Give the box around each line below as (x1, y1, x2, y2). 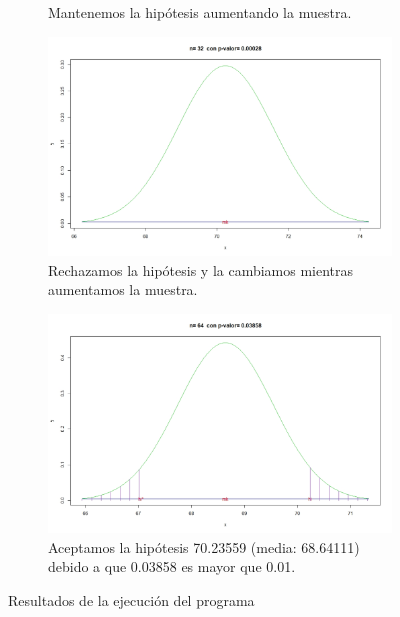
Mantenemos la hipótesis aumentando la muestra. (48, 2, 352, 22)
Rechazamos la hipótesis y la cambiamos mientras (48, 259, 354, 280)
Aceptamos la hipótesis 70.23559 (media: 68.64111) (48, 536, 360, 557)
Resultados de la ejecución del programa (8, 589, 255, 610)
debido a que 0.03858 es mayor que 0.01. (48, 556, 296, 577)
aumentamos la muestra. (48, 279, 198, 300)
